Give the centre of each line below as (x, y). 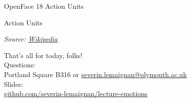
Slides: (14, 84)
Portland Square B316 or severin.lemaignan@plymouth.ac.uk (95, 74)
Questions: (20, 65)
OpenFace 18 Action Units (44, 6)
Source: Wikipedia (31, 39)
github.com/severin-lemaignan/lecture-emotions (76, 93)
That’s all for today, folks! (43, 55)
